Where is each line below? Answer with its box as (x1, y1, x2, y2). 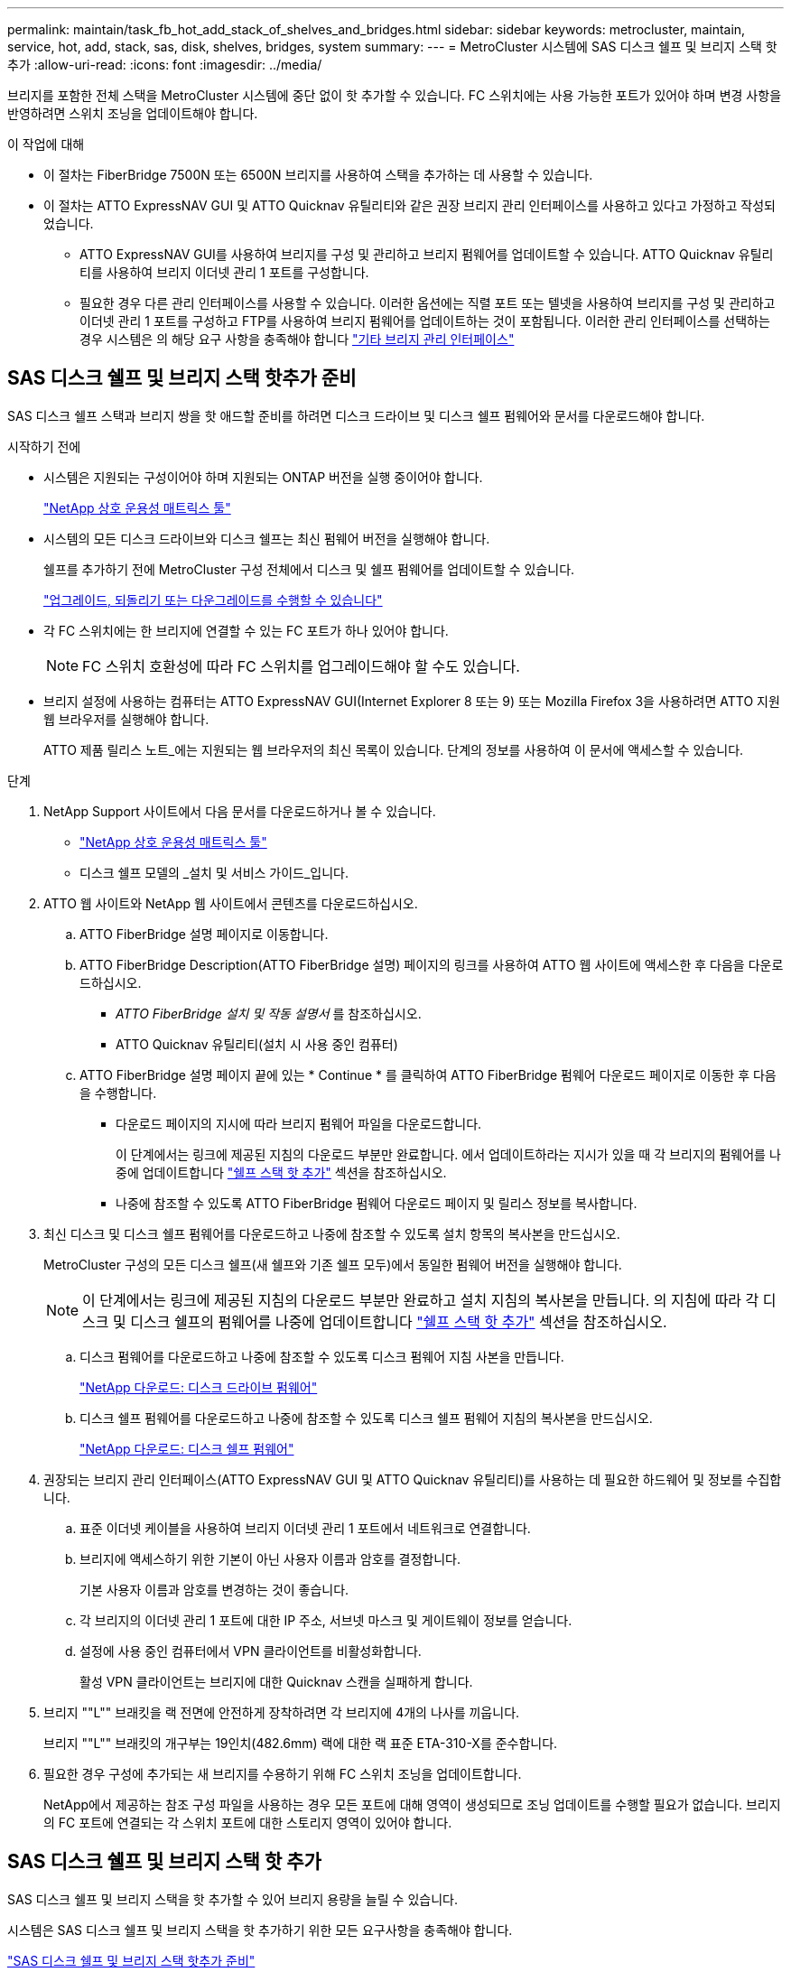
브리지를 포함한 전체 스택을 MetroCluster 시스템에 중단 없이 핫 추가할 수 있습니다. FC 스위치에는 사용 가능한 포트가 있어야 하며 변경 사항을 (7, 88, 782, 103)
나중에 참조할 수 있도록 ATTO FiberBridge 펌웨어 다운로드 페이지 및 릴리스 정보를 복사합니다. (116, 1195, 637, 1211)
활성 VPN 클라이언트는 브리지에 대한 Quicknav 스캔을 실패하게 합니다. (79, 1673, 473, 1689)
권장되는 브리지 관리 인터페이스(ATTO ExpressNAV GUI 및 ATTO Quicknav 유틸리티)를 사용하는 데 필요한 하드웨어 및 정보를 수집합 (43, 1471, 782, 1487)
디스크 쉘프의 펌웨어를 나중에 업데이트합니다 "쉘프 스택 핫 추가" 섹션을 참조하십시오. (130, 1312, 667, 1331)
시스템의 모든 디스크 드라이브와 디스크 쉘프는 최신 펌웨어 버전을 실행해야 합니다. (43, 530, 490, 546)
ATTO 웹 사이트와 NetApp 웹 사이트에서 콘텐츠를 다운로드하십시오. (43, 895, 418, 911)
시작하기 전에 (7, 438, 81, 454)
